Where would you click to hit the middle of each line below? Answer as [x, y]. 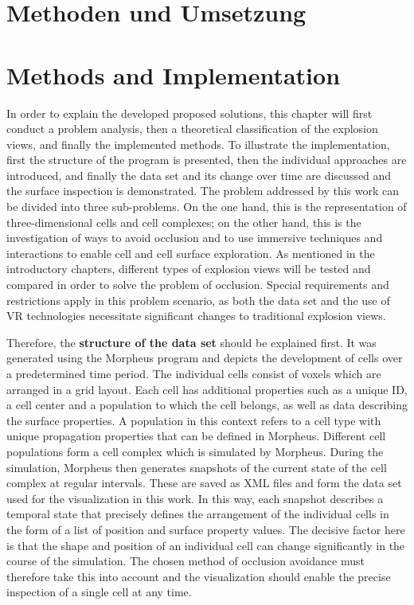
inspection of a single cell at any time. [99, 592]
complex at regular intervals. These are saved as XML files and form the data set [204, 483]
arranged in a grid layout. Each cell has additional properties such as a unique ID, [207, 389]
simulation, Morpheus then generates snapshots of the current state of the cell [197, 467]
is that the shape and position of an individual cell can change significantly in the [206, 545]
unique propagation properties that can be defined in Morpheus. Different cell [196, 436]
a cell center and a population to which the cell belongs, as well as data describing [207, 405]
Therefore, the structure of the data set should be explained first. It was [191, 342]
